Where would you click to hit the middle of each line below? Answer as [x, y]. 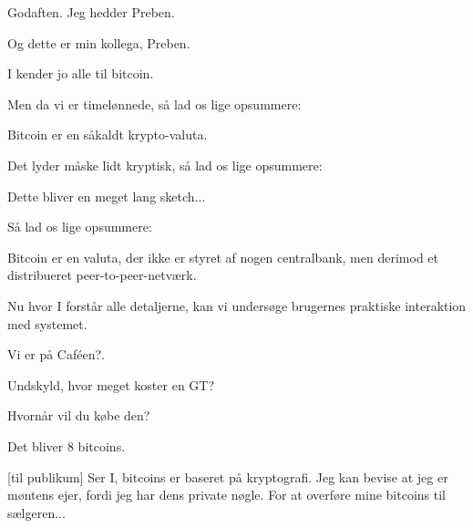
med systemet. [47, 323]
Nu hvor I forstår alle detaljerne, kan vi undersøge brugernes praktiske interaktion [237, 305]
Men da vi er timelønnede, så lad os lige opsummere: [154, 104]
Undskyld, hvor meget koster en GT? [111, 384]
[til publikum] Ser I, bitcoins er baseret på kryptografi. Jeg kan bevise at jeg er [228, 476]
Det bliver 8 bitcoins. [67, 445]
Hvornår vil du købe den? [79, 415]
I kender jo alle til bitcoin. [81, 73]
